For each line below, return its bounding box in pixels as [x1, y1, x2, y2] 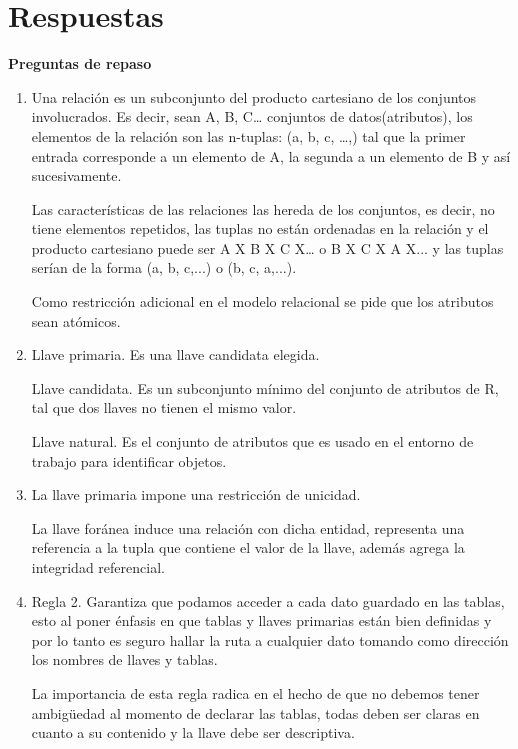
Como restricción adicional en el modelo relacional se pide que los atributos [31, 291, 494, 312]
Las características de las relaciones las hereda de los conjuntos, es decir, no [31, 198, 495, 219]
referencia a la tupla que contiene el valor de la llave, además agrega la [31, 537, 465, 558]
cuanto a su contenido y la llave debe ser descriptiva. [31, 722, 355, 743]
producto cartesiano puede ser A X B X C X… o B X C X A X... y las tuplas [31, 237, 504, 258]
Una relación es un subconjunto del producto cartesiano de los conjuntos [31, 86, 477, 107]
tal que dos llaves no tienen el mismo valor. [31, 397, 297, 418]
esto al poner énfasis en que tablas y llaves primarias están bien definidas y [31, 610, 492, 631]
